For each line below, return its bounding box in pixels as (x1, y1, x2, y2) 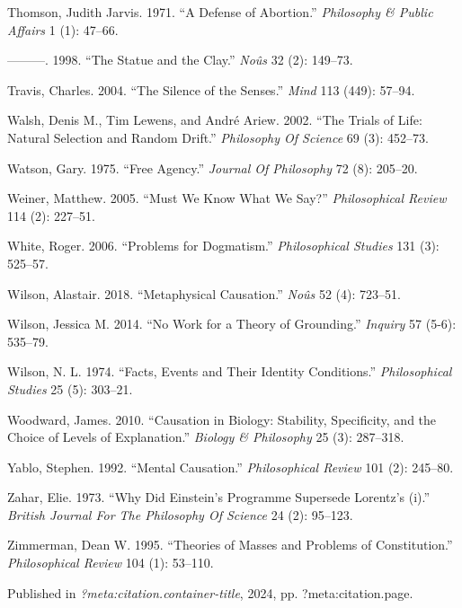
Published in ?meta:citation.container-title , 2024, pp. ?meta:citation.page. (7, 583, 413, 602)
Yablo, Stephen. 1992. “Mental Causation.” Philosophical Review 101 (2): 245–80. (7, 457, 454, 476)
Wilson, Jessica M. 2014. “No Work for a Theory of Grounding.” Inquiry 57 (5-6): (7, 314, 457, 333)
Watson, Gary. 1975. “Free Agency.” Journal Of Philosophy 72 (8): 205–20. (7, 158, 418, 177)
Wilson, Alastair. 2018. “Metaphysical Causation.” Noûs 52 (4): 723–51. (7, 284, 401, 303)
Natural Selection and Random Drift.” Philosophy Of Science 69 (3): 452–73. (7, 128, 429, 146)
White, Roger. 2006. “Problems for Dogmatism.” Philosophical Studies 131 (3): (7, 236, 440, 255)
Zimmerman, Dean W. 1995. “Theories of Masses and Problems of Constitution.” (7, 535, 453, 554)
